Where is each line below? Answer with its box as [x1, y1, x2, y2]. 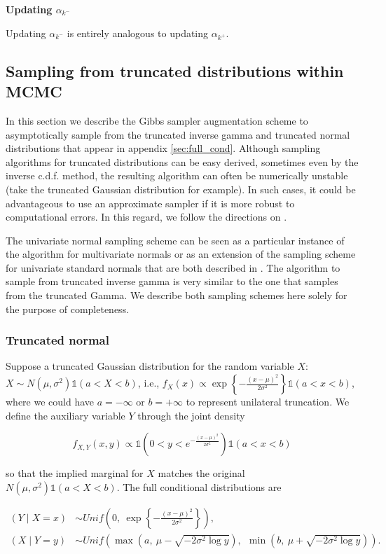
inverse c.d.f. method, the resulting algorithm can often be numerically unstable [6, 168, 348, 183]
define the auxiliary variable [6, 408, 125, 422]
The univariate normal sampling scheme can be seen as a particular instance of [6, 233, 345, 247]
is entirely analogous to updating [67, 25, 209, 40]
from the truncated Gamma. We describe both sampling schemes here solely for [6, 288, 347, 303]
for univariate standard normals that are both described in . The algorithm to [6, 260, 340, 275]
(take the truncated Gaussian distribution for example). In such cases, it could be [6, 181, 356, 196]
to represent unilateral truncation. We [186, 394, 350, 409]
